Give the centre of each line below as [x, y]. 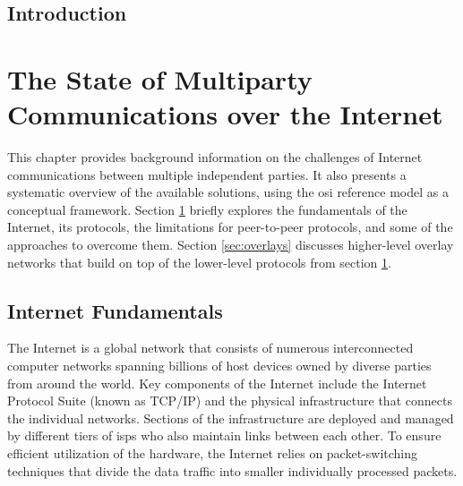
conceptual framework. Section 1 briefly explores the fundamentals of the [207, 209]
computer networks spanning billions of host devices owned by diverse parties [219, 366]
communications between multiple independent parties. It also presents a [207, 174]
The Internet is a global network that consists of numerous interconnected [210, 348]
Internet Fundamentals [115, 310]
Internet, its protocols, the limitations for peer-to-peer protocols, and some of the [230, 227]
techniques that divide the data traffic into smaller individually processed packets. [232, 470]
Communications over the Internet [225, 114]
